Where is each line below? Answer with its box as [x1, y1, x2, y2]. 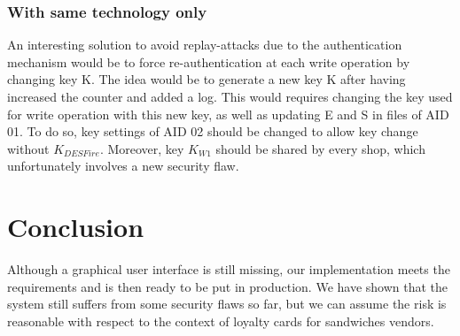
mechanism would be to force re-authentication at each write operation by [7, 52, 410, 71]
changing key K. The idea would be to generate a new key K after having [7, 70, 406, 88]
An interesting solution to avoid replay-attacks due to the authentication [7, 35, 402, 54]
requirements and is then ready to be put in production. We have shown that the [7, 277, 448, 295]
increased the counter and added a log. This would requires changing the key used [7, 88, 453, 105]
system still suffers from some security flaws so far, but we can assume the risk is [7, 294, 447, 313]
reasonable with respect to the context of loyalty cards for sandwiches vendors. [7, 311, 434, 330]
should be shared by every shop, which [215, 139, 425, 157]
